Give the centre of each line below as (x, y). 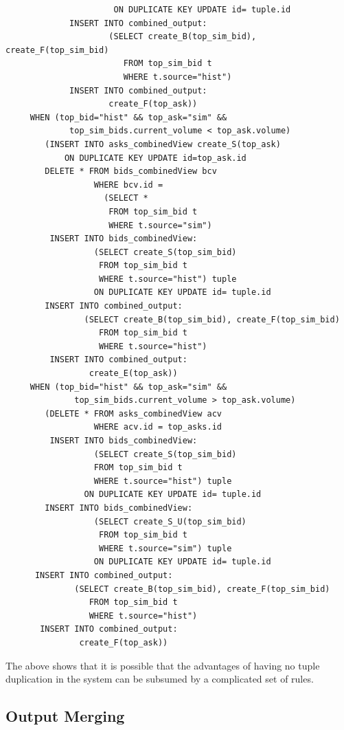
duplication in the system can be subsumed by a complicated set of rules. (160, 679)
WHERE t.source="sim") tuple (165, 548)
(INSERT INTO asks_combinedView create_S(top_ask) (163, 144)
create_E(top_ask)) (133, 374)
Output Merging (65, 716)
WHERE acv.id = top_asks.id (158, 427)
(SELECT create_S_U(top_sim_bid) (170, 521)
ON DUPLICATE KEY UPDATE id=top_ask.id (155, 158)
